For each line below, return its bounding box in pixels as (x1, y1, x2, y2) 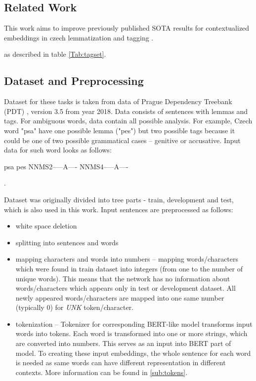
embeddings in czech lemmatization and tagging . (4, 32, 154, 42)
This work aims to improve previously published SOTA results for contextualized (4, 23, 250, 33)
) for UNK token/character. (50, 302, 134, 312)
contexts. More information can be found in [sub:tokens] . (15, 367, 188, 377)
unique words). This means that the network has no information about (15, 273, 230, 283)
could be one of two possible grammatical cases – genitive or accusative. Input (4, 135, 241, 145)
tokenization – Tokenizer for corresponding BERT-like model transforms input (15, 318, 253, 329)
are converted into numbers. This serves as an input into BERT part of (15, 338, 231, 348)
